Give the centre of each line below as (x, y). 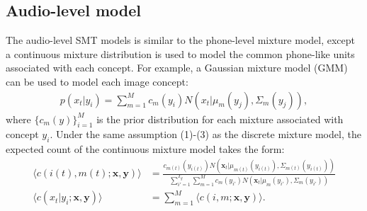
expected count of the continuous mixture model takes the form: (145, 149)
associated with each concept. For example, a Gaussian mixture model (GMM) (177, 68)
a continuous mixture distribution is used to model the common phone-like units (180, 53)
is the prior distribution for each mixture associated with (220, 119)
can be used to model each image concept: (97, 81)
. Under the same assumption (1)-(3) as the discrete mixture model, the (205, 134)
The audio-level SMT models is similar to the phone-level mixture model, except (180, 40)
